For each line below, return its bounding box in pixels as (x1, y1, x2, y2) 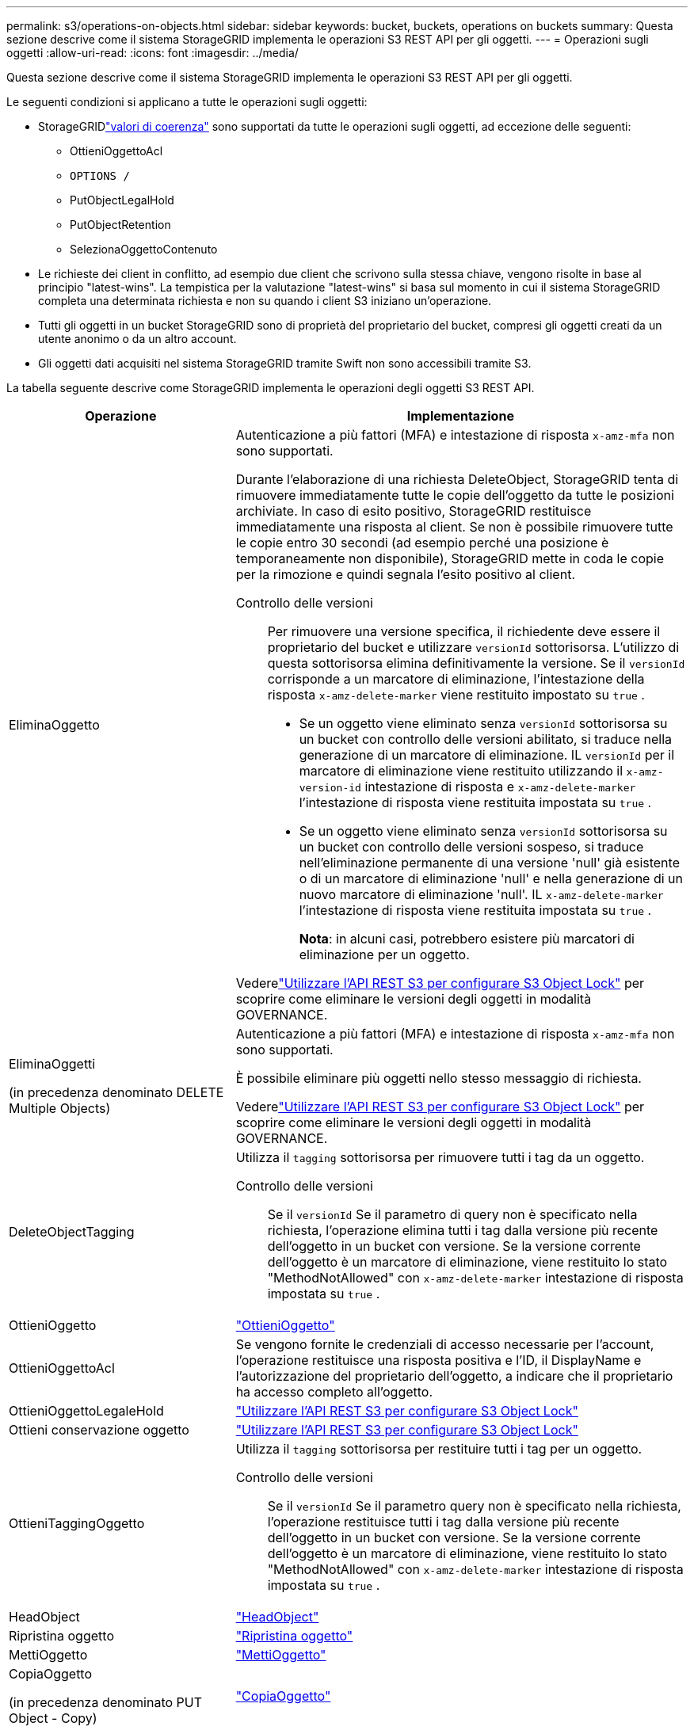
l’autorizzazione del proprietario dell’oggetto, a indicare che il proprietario (235, 1368, 673, 1384)
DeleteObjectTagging (9, 1224, 135, 1240)
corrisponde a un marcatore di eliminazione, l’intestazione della (267, 671, 645, 687)
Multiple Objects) (9, 1100, 111, 1116)
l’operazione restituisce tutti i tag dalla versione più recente (267, 1514, 620, 1530)
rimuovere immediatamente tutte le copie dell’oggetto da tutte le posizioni (235, 487, 674, 503)
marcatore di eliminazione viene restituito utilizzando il (299, 763, 623, 779)
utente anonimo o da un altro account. (38, 332, 237, 345)
